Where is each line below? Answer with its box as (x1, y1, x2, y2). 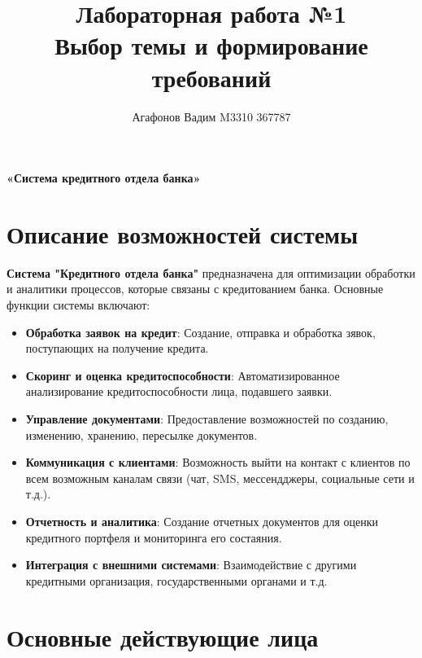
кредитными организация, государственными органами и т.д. (25, 572, 328, 589)
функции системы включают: (7, 296, 150, 313)
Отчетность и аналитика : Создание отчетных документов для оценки (25, 512, 379, 529)
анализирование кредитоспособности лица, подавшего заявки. (25, 383, 333, 400)
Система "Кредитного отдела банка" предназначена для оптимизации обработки (7, 264, 415, 281)
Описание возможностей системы (7, 217, 359, 250)
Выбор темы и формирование (54, 29, 368, 62)
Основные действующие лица (7, 620, 319, 653)
